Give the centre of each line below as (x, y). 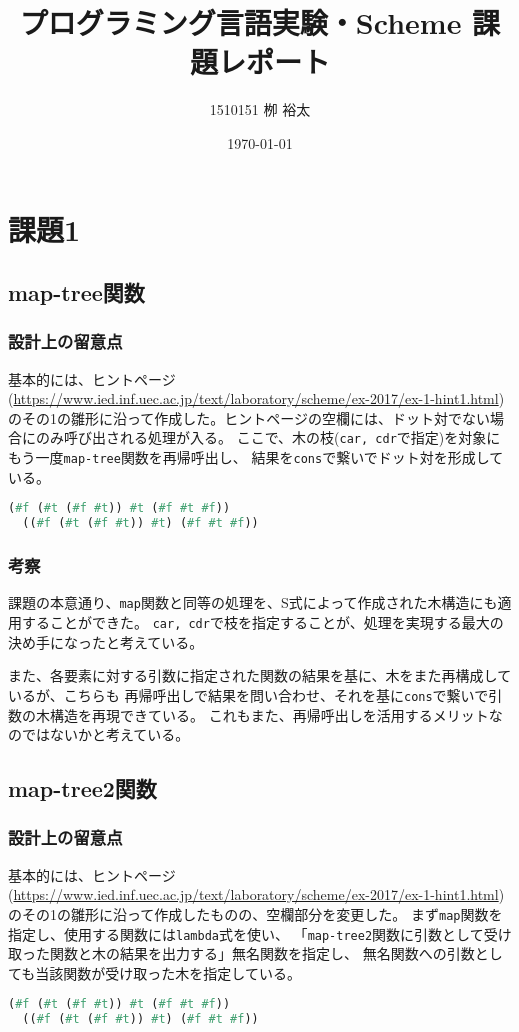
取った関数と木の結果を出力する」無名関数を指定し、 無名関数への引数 (241, 953)
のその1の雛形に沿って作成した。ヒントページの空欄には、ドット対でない (249, 417)
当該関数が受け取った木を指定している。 (168, 972)
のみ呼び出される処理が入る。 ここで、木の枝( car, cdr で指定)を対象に (268, 437)
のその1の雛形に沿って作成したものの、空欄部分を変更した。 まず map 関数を (255, 913)
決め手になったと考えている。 (106, 641)
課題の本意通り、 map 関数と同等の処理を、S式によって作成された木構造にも (253, 602)
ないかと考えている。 (119, 734)
